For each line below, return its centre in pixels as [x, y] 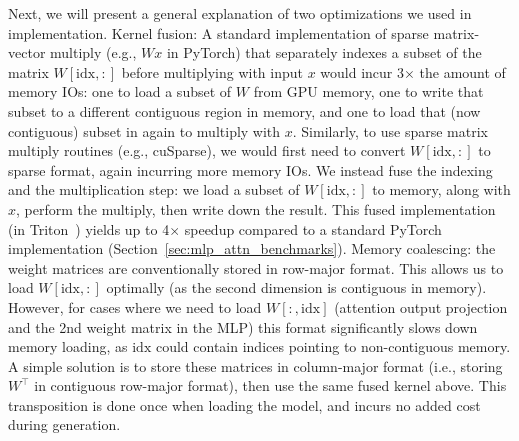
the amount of [462, 71]
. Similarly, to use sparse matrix [390, 130]
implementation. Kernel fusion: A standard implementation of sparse [218, 32]
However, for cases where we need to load [135, 306]
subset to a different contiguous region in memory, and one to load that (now [244, 110]
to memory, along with [441, 189]
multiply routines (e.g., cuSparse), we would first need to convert [207, 150]
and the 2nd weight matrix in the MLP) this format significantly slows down [243, 326]
